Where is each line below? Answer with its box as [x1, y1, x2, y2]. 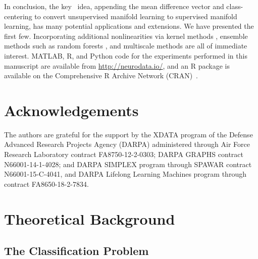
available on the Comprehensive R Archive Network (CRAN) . [4, 70, 198, 81]
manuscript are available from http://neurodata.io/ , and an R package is [4, 60, 230, 71]
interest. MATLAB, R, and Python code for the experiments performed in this [4, 50, 247, 61]
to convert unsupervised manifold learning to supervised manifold [34, 11, 237, 21]
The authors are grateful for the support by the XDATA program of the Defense [4, 129, 253, 139]
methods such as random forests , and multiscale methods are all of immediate [4, 40, 247, 51]
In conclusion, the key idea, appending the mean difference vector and [4, 1, 224, 11]
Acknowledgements [4, 99, 139, 120]
